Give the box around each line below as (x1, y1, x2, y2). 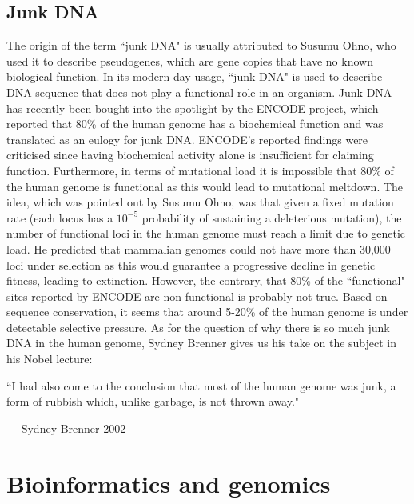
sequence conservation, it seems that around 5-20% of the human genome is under (6, 303, 408, 320)
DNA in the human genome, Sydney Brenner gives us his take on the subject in (6, 334, 397, 351)
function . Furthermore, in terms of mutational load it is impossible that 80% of (6, 162, 394, 178)
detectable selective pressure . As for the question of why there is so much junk (6, 318, 390, 335)
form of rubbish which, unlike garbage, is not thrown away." (6, 393, 300, 410)
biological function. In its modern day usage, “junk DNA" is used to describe (6, 68, 383, 85)
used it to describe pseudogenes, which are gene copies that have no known (6, 52, 373, 69)
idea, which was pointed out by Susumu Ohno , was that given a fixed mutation (6, 194, 394, 210)
